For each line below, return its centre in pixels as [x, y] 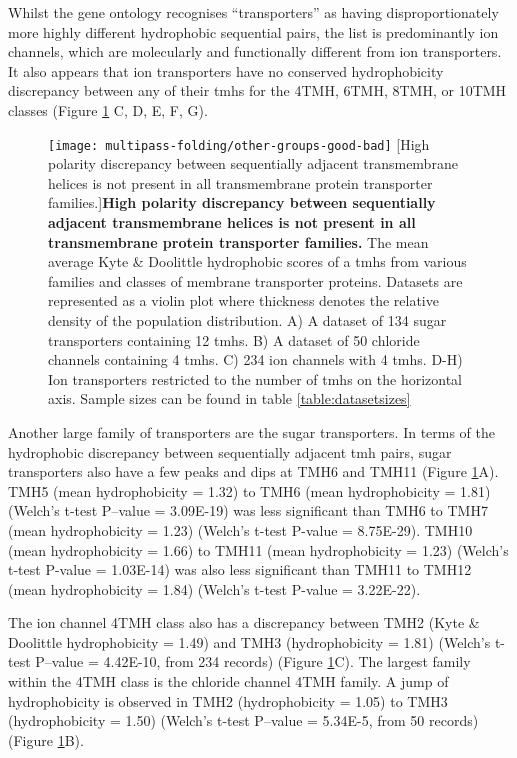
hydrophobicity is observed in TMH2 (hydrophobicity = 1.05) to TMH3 [228, 700]
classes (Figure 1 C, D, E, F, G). [108, 109]
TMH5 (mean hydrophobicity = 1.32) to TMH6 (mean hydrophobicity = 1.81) [249, 490]
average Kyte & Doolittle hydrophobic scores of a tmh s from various [257, 261]
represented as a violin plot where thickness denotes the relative [243, 300]
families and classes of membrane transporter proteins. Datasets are [255, 280]
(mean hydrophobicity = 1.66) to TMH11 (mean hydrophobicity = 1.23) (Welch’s [258, 549]
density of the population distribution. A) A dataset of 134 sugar [247, 319]
